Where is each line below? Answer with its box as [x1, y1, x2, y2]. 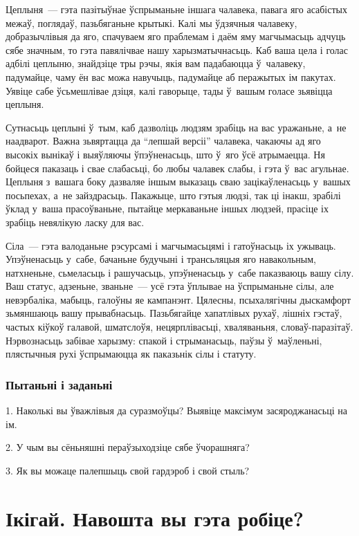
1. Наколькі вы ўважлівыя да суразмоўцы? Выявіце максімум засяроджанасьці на [6, 403, 347, 418]
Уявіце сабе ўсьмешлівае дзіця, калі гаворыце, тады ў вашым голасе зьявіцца [6, 83, 333, 98]
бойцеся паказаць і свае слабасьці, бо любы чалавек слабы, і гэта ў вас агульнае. [6, 160, 349, 175]
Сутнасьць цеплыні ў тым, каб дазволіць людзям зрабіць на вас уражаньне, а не [6, 120, 347, 134]
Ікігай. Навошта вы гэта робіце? [6, 503, 304, 532]
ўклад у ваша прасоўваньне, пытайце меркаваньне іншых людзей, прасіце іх [6, 201, 329, 216]
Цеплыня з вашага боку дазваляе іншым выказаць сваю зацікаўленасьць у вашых [6, 174, 351, 189]
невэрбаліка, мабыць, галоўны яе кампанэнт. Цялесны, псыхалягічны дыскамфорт [6, 292, 351, 306]
